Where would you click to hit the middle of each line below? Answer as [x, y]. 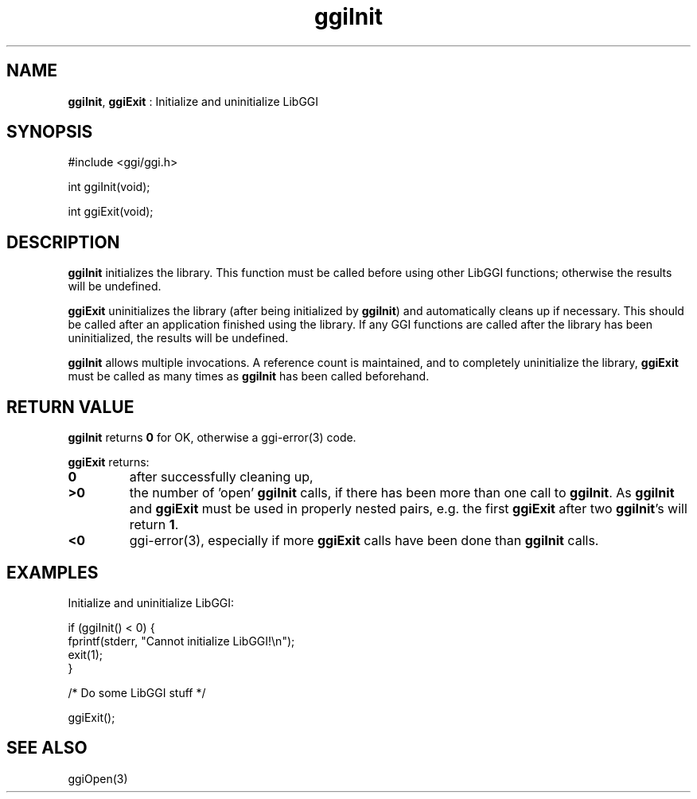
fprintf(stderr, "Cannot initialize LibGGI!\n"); [181, 641]
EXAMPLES [53, 572]
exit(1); [85, 654]
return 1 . [154, 525]
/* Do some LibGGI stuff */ [137, 692]
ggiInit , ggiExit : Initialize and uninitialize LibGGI [193, 101]
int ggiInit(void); [109, 187]
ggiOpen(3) [98, 778]
